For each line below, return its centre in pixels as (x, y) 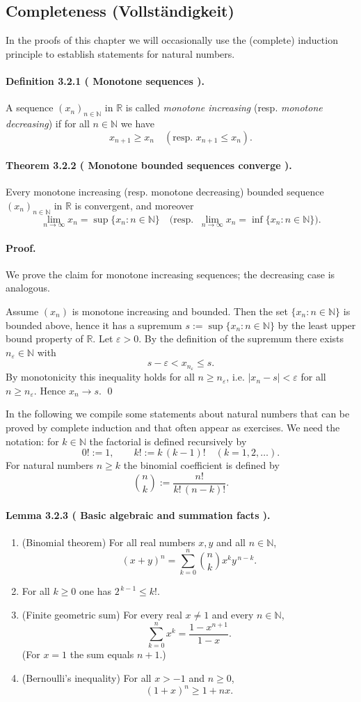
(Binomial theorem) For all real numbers (109, 542)
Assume (22, 311)
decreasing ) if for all (48, 123)
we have (138, 123)
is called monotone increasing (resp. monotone (224, 107)
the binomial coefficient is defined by (201, 465)
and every (233, 614)
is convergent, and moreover (134, 205)
